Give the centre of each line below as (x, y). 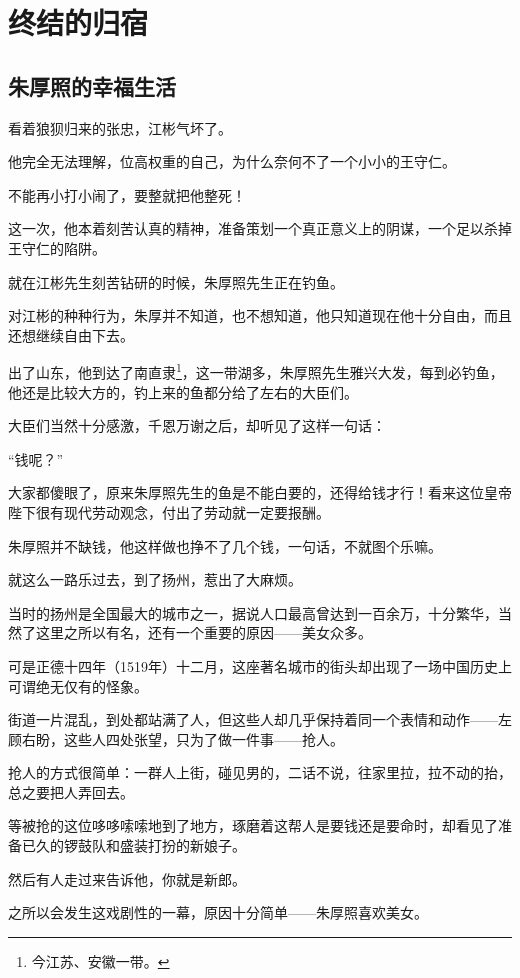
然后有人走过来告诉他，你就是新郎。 (127, 878)
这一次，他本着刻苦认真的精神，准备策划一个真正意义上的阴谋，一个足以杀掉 (260, 228)
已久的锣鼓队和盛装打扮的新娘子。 (133, 845)
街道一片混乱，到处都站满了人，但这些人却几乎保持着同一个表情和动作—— (253, 719)
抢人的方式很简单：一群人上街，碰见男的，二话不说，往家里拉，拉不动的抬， (260, 772)
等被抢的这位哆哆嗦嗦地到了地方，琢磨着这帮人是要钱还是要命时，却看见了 (253, 825)
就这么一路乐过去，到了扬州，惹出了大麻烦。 (155, 579)
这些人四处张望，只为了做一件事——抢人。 (203, 738)
